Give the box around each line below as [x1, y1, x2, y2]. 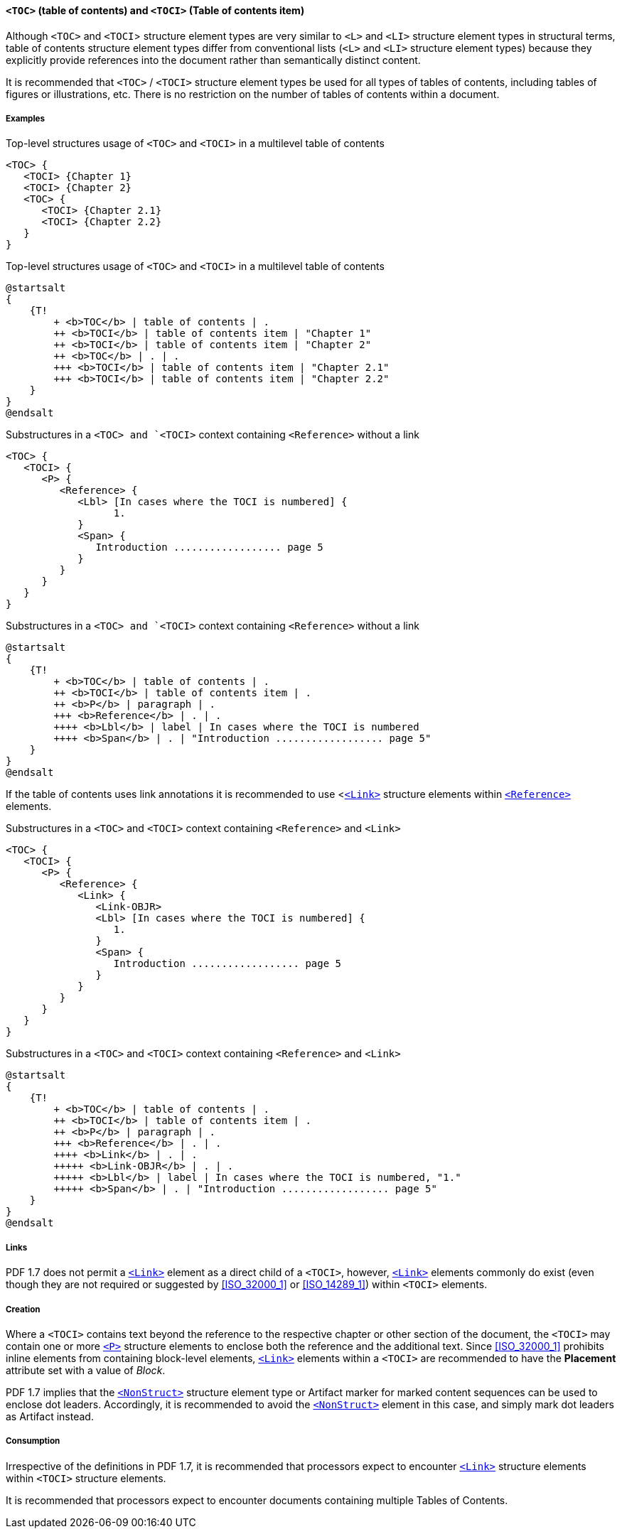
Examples [6, 114, 45, 124]
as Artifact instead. [6, 1410, 94, 1422]
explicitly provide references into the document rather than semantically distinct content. [6, 53, 421, 66]
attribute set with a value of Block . [6, 1363, 166, 1376]
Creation [6, 1304, 41, 1314]
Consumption [6, 1436, 60, 1447]
